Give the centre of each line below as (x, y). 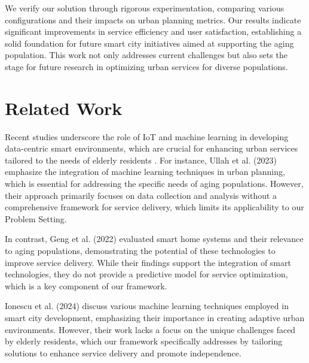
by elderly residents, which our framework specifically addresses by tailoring (144, 341)
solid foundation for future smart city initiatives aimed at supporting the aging (149, 43)
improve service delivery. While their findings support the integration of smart (148, 262)
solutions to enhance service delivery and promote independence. (123, 353)
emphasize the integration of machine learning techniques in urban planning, (145, 172)
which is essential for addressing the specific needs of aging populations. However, (154, 184)
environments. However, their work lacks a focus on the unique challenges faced (150, 329)
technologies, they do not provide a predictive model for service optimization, (146, 274)
